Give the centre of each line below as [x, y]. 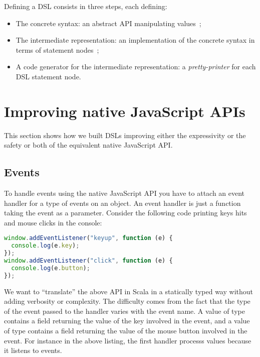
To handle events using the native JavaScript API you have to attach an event [124, 193]
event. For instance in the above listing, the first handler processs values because [128, 340]
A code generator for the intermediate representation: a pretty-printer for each [136, 67]
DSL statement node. [48, 76]
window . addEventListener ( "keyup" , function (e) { [88, 238]
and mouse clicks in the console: [53, 222]
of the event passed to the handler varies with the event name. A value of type [124, 311]
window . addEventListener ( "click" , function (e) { [88, 261]
